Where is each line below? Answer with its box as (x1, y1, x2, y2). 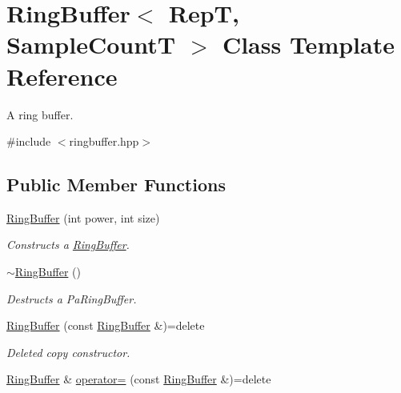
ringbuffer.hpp (69, 133, 139, 150)
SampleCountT (6, 28, 176, 61)
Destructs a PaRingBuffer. (6, 290, 137, 307)
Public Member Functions (6, 172, 226, 197)
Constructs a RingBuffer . (6, 236, 130, 253)
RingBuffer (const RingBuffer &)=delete (6, 317, 205, 334)
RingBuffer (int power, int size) (6, 209, 160, 226)
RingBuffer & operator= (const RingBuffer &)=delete (6, 371, 271, 387)
